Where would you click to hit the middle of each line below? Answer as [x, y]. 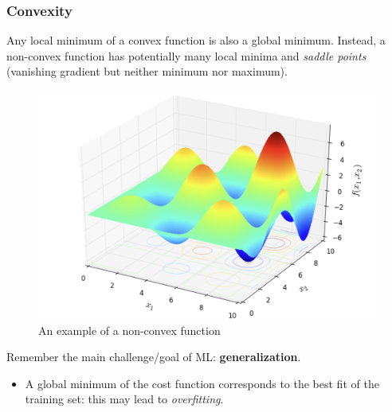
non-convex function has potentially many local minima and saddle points [186, 55]
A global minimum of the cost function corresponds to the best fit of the [202, 383]
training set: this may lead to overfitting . [124, 399]
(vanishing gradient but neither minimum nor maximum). [147, 71]
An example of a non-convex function [129, 330]
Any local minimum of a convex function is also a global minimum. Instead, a [196, 40]
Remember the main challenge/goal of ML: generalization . [154, 357]
